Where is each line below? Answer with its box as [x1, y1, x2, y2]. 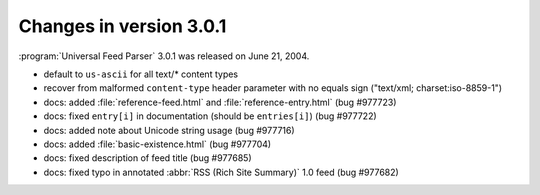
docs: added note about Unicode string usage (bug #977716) [43, 124, 295, 136]
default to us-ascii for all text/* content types [43, 68, 239, 80]
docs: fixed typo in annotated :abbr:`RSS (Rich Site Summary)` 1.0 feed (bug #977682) [43, 166, 399, 178]
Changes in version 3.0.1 [18, 15, 227, 37]
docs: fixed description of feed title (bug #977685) [43, 152, 252, 164]
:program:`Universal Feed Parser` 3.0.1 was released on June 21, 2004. [18, 50, 310, 62]
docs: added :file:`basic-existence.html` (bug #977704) [43, 138, 272, 150]
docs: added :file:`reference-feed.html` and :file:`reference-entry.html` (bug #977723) [43, 96, 397, 108]
